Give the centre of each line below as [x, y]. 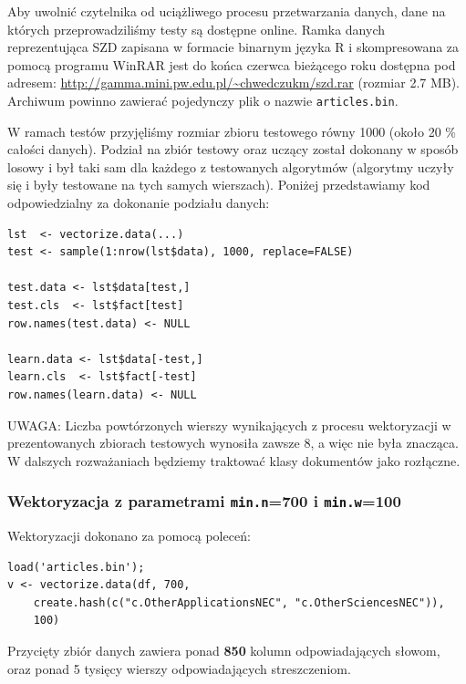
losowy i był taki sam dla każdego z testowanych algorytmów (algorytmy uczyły [231, 166]
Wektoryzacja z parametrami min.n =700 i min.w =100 [204, 501]
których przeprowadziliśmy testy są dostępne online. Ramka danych [196, 29]
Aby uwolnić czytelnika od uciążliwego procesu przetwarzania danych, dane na [227, 11]
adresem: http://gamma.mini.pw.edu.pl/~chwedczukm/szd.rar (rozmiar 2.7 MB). [234, 83]
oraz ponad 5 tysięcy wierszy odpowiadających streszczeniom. [179, 668]
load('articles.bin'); [76, 567]
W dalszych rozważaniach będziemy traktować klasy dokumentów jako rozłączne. [234, 460]
